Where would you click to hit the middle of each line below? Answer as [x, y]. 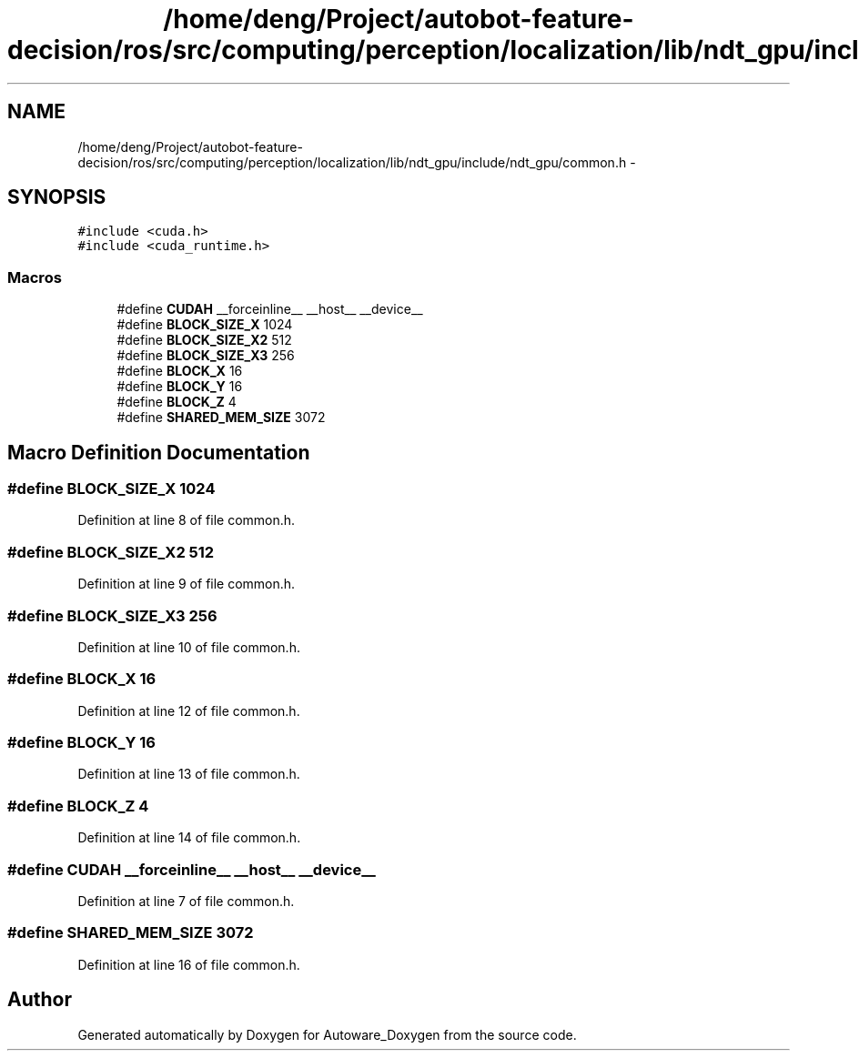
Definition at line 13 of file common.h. [189, 774]
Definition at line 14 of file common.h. [189, 838]
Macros [35, 277]
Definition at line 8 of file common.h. [187, 520]
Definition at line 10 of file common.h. [189, 647]
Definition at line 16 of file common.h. [189, 964]
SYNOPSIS [57, 197]
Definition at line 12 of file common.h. [189, 710]
